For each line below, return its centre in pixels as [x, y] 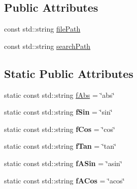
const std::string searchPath [47, 46]
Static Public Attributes [69, 73]
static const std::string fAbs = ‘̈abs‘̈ [59, 94]
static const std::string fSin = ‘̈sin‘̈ [58, 112]
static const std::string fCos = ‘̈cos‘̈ [60, 129]
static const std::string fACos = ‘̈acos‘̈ [64, 180]
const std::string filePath [42, 29]
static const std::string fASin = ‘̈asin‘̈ [63, 163]
